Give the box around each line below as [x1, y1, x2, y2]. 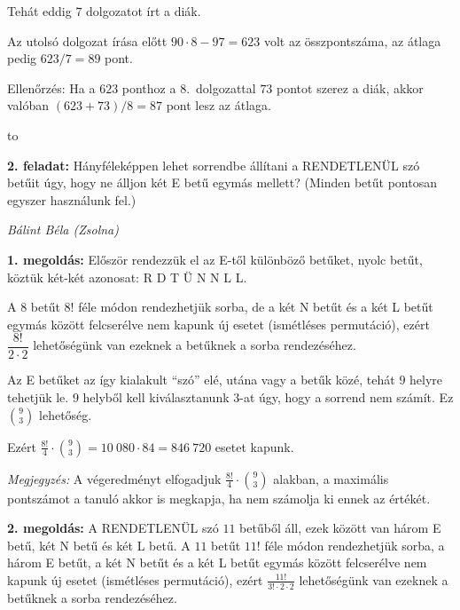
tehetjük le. [7, 387, 69, 406]
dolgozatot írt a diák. [86, 2, 201, 20]
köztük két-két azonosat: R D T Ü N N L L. [7, 267, 247, 286]
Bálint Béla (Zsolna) [7, 220, 119, 239]
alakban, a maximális [273, 469, 389, 487]
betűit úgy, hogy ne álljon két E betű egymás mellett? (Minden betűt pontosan [7, 173, 437, 192]
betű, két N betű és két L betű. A [7, 535, 191, 554]
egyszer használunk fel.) [7, 190, 136, 209]
